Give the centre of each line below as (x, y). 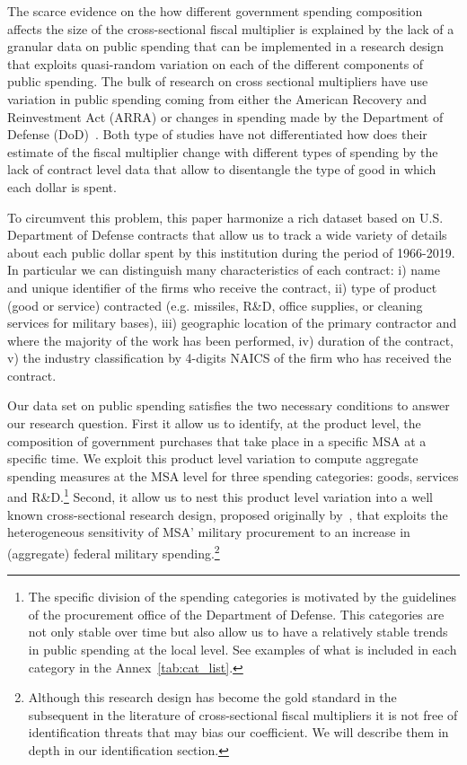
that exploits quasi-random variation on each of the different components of (216, 63)
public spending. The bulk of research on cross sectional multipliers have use (218, 81)
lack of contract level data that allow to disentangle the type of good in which (222, 169)
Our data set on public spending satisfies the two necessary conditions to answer (229, 405)
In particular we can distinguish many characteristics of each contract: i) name (224, 270)
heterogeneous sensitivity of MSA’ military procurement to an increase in (209, 532)
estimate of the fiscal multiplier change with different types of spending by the (223, 151)
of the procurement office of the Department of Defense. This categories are (236, 614)
